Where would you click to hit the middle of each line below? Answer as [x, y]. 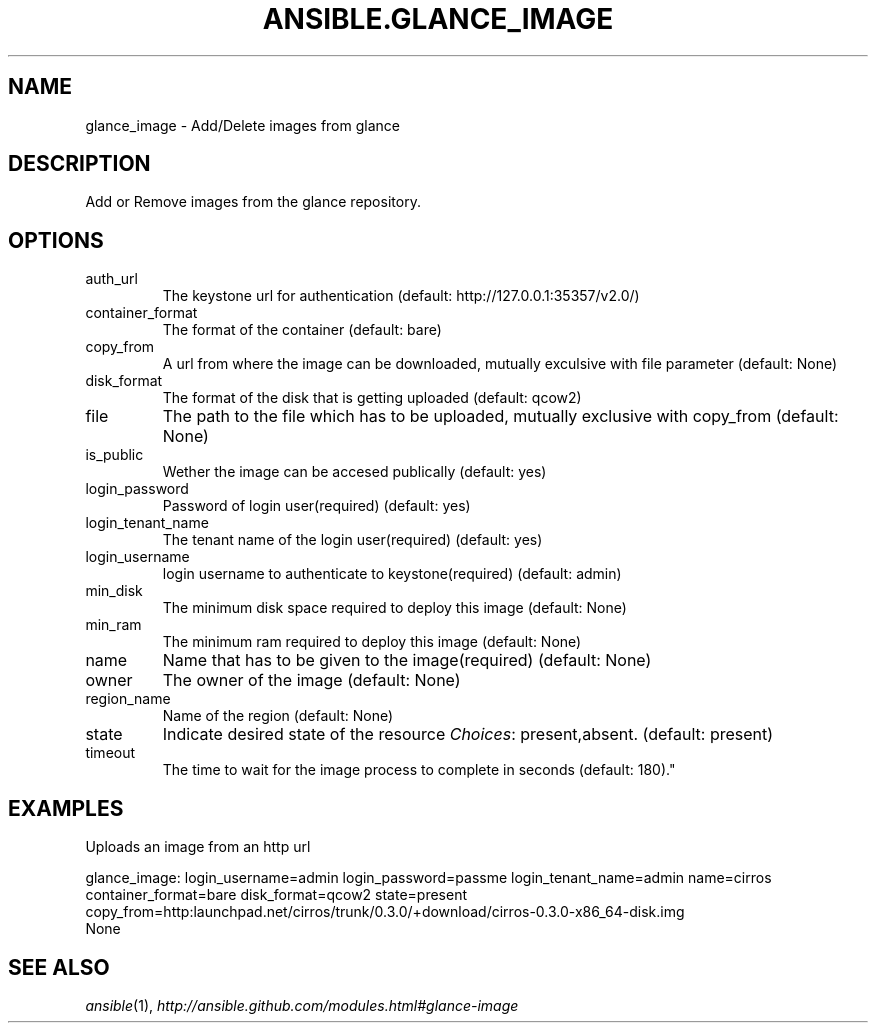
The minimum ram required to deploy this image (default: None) [372, 642]
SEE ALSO [59, 967]
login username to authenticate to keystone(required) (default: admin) [392, 574]
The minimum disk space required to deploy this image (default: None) [394, 608]
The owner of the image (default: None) [311, 680]
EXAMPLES [66, 808]
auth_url [111, 279]
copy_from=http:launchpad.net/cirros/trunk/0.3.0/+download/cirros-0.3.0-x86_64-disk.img [385, 912]
